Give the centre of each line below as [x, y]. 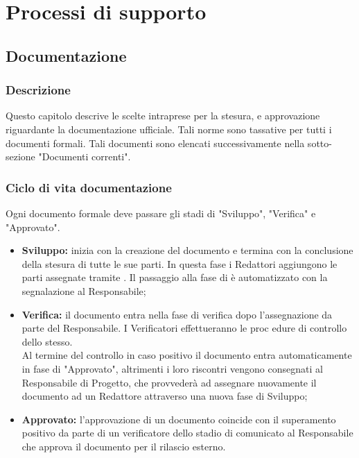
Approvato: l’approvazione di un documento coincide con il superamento [179, 419]
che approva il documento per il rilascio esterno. [124, 446]
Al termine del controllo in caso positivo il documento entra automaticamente [187, 355]
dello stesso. [47, 341]
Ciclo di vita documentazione [89, 187]
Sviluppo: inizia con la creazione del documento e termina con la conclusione [187, 250]
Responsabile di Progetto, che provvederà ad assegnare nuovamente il [169, 382]
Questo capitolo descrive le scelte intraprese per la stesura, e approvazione [163, 116]
